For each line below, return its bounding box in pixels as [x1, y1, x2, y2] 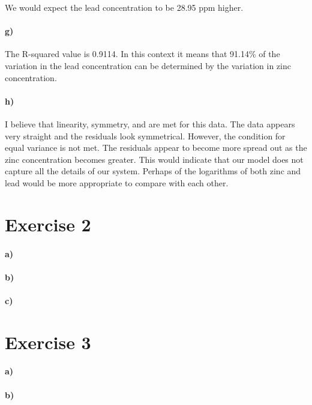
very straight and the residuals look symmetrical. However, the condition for [5, 129, 286, 142]
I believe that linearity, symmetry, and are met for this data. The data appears [5, 117, 295, 130]
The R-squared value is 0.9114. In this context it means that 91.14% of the [5, 47, 280, 60]
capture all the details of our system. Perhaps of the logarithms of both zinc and [5, 165, 301, 177]
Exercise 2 [5, 212, 91, 236]
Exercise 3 [5, 329, 91, 354]
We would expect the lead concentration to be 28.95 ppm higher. [5, 1, 244, 13]
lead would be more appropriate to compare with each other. [5, 176, 229, 189]
